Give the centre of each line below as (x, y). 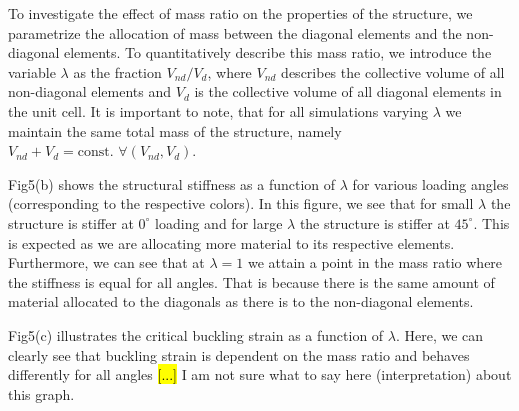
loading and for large (219, 222)
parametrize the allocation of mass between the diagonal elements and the (235, 32)
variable (32, 71)
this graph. (41, 393)
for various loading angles (430, 183)
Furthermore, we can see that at (106, 262)
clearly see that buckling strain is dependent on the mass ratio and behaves (239, 354)
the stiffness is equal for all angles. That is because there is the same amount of (251, 281)
